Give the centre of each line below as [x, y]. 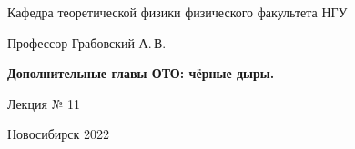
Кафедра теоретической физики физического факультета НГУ [177, 12]
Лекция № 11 [44, 103]
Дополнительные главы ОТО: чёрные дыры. [141, 73]
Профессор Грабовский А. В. [87, 42]
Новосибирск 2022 [58, 134]
